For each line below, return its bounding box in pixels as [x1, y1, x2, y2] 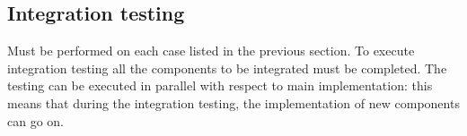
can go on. [7, 111, 64, 130]
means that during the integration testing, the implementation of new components [7, 93, 460, 112]
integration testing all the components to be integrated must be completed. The [7, 58, 447, 77]
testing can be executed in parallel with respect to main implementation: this [7, 76, 433, 95]
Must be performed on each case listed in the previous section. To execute [7, 41, 415, 60]
